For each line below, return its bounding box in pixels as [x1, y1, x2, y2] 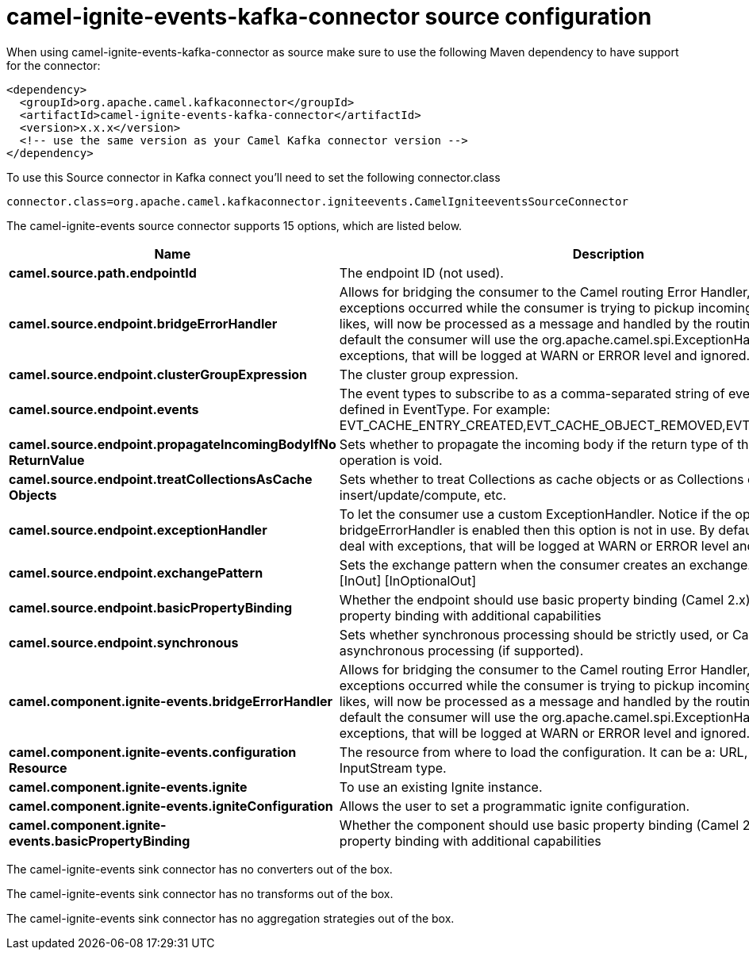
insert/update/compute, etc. [339, 486, 507, 503]
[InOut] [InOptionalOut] [339, 572, 477, 589]
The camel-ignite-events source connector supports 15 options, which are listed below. [6, 218, 463, 232]
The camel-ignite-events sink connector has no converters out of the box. [6, 862, 393, 876]
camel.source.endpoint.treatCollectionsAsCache [9, 470, 313, 487]
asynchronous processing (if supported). [339, 642, 584, 658]
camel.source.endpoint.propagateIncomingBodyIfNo [9, 436, 336, 452]
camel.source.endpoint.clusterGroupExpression [9, 366, 307, 382]
